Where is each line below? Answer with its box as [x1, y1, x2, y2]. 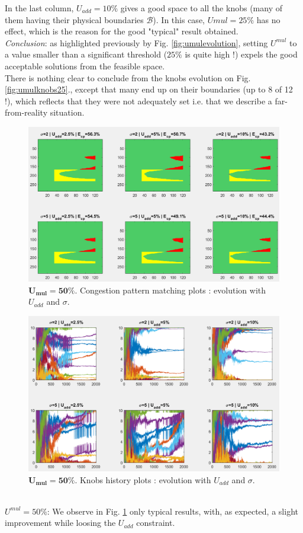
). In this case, [153, 13, 205, 25]
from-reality [5, 106, 48, 119]
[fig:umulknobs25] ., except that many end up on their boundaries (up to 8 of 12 [5, 83, 293, 95]
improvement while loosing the [5, 516, 116, 529]
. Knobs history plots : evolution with [75, 473, 211, 486]
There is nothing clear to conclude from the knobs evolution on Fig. [5, 71, 251, 84]
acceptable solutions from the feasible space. [5, 59, 165, 72]
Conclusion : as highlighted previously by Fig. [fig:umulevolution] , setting [5, 36, 268, 49]
